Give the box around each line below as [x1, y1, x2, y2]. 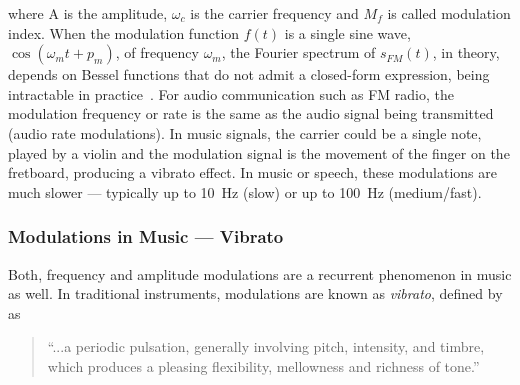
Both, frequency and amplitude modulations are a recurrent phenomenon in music [8, 263, 512, 284]
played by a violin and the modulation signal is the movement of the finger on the [8, 142, 510, 163]
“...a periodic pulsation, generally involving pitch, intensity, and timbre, [47, 336, 485, 357]
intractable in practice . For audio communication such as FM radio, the [8, 83, 454, 104]
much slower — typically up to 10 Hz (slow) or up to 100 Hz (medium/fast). [8, 181, 482, 202]
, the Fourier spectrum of [221, 42, 376, 63]
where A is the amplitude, [8, 3, 168, 23]
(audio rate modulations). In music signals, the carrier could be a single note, [8, 122, 482, 143]
